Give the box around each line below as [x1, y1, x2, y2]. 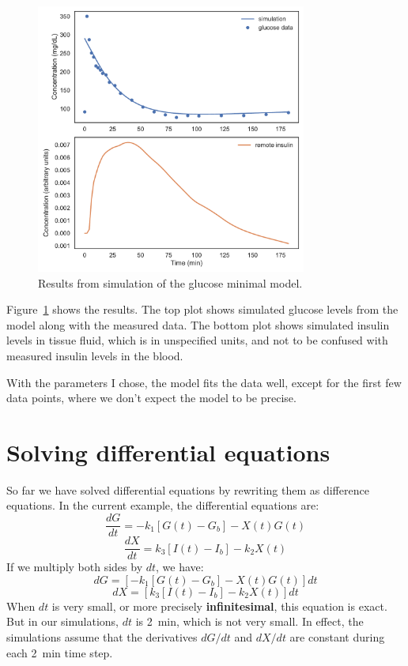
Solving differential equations [6, 435, 331, 468]
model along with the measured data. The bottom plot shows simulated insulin [6, 316, 390, 333]
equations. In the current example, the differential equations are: [6, 497, 319, 514]
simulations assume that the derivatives [6, 628, 198, 645]
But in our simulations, [6, 613, 119, 630]
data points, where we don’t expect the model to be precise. [6, 389, 297, 406]
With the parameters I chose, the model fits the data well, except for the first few [6, 374, 402, 390]
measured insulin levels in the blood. [6, 347, 183, 363]
